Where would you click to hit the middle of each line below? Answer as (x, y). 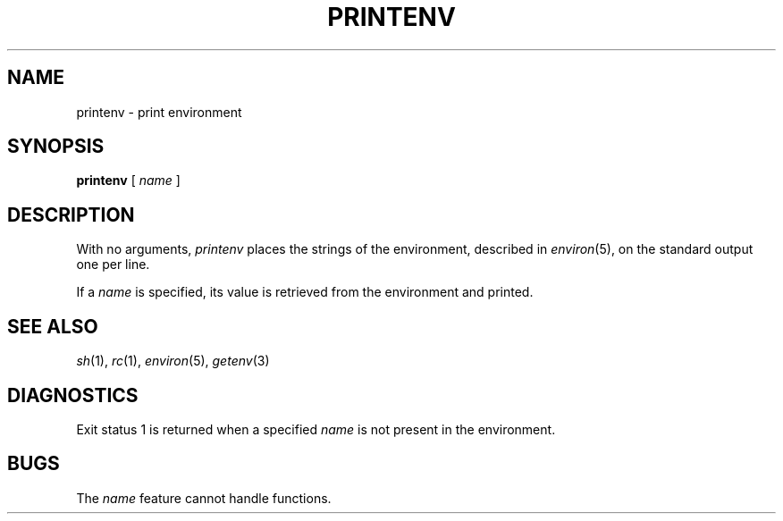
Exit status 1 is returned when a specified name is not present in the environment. (316, 429)
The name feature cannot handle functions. (204, 498)
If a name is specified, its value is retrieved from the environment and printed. (305, 292)
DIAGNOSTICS (73, 395)
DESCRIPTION (71, 214)
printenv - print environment (159, 112)
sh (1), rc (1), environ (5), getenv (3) (173, 361)
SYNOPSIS (56, 147)
